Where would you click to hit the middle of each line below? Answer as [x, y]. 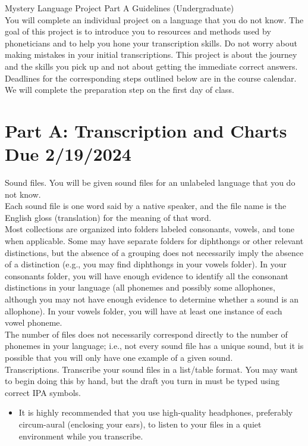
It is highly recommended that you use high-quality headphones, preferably [156, 412]
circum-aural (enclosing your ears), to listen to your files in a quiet [140, 424]
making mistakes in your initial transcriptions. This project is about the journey [151, 54]
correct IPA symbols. [43, 392]
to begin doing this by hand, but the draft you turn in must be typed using [142, 381]
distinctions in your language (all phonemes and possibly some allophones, [140, 287]
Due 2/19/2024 [68, 154]
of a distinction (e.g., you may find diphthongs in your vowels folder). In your [146, 264]
